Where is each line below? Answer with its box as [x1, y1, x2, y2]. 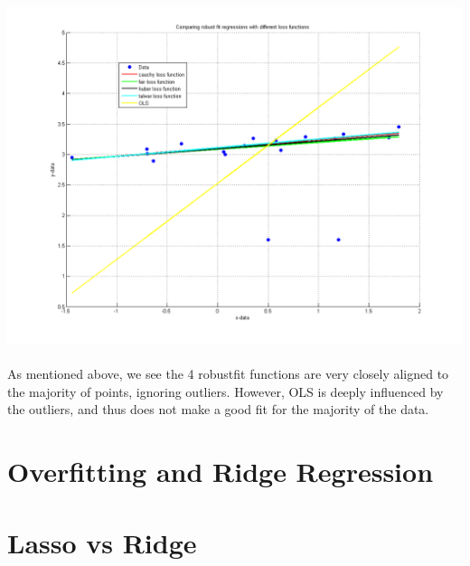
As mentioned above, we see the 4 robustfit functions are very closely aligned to [7, 364, 449, 383]
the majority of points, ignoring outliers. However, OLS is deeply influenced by [7, 382, 444, 401]
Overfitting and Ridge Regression [7, 453, 434, 490]
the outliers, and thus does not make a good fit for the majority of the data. [7, 400, 429, 419]
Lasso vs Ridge [7, 524, 197, 561]
